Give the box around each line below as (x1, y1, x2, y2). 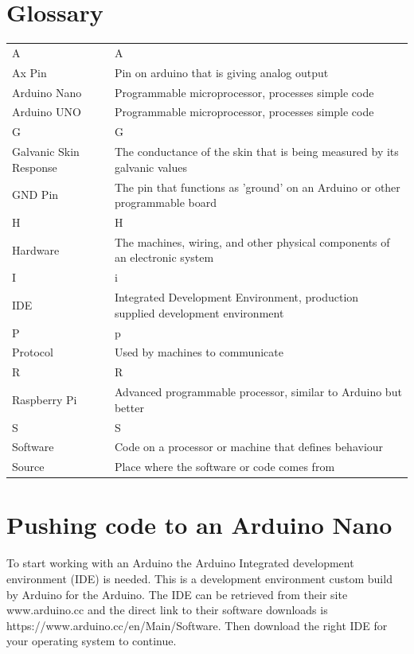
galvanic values (114, 158, 187, 175)
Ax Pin (12, 64, 47, 80)
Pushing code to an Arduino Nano (6, 508, 393, 541)
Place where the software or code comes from (114, 458, 335, 475)
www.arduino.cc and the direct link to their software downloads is (6, 601, 328, 618)
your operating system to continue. (6, 633, 177, 649)
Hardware (12, 241, 60, 258)
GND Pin (12, 186, 59, 203)
